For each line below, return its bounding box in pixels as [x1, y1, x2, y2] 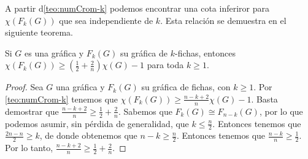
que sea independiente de [59, 14, 153, 26]
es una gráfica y [25, 46, 84, 59]
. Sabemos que [118, 104, 172, 117]
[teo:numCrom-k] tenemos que [5, 92, 118, 105]
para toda [147, 58, 184, 71]
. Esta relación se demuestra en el [160, 14, 287, 26]
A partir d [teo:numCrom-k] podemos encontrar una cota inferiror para [5, 2, 269, 14]
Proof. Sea [5, 80, 44, 93]
